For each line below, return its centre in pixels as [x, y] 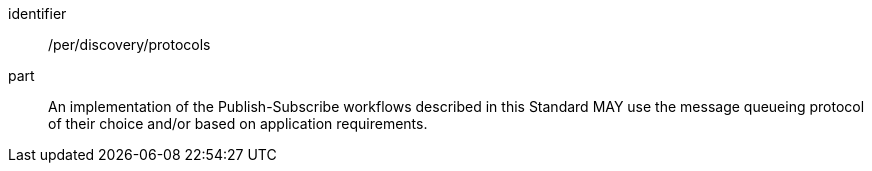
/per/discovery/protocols [129, 44]
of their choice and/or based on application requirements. [238, 123]
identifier [37, 13]
